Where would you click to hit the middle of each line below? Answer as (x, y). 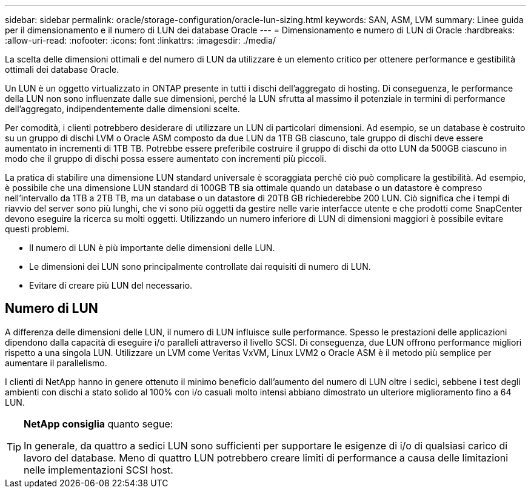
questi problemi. (37, 229)
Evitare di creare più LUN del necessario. (111, 285)
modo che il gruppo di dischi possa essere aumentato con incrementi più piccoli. (166, 159)
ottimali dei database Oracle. (62, 69)
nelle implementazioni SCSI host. (99, 470)
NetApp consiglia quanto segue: (99, 424)
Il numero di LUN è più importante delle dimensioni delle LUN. (152, 248)
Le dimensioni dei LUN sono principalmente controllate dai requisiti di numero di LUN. (200, 267)
